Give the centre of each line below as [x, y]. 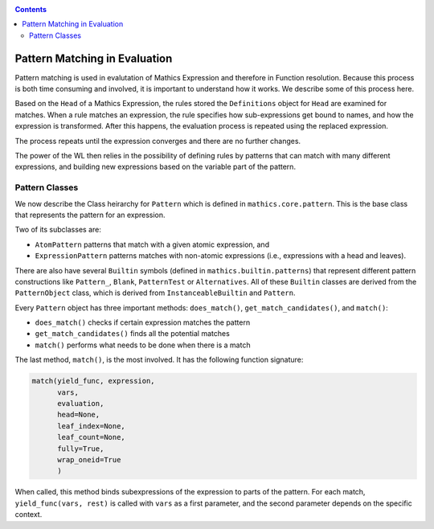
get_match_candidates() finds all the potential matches [133, 334]
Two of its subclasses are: [58, 230]
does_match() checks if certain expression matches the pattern [143, 322]
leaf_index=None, [92, 426]
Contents [31, 9]
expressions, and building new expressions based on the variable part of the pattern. [156, 167]
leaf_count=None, [92, 437]
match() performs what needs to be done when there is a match [143, 345]
